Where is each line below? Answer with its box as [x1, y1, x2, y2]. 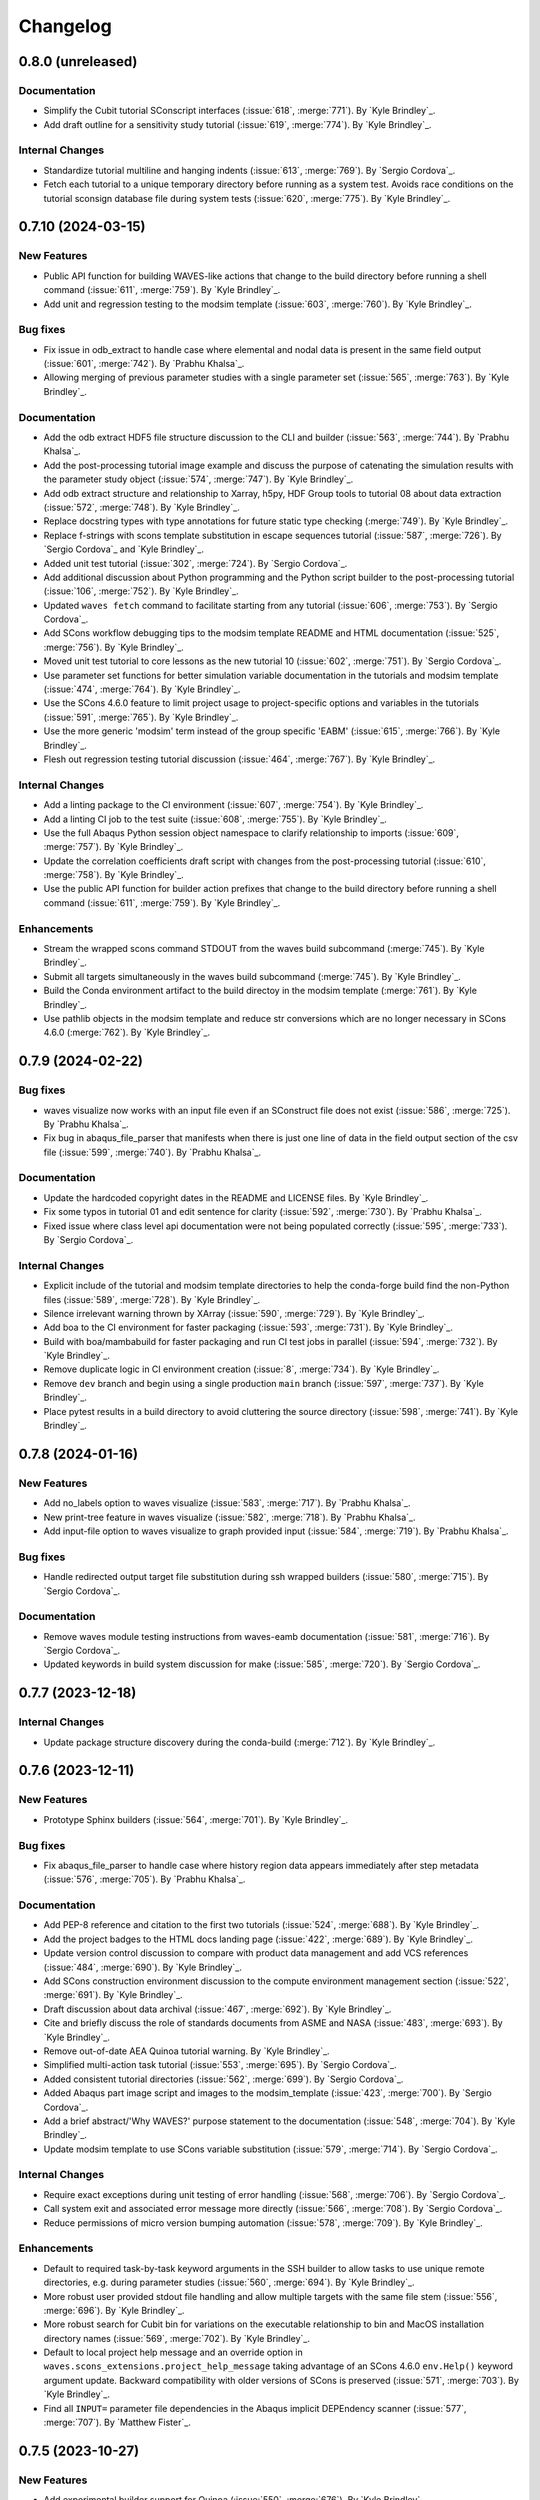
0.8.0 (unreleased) [18, 53, 138, 70]
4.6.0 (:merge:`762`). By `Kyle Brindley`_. [43, 1026, 210, 1039]
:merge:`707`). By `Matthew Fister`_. [43, 2416, 192, 2429]
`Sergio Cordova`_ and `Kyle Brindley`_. [43, 543, 205, 555]
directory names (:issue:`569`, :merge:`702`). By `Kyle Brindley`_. [43, 2332, 310, 2344]
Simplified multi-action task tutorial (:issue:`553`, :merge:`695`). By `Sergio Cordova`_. [43, 2059, 397, 2071]
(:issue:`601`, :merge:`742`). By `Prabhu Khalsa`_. [43, 358, 245, 370]
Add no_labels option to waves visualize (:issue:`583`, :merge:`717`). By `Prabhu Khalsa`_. [43, 1497, 411, 1509]
